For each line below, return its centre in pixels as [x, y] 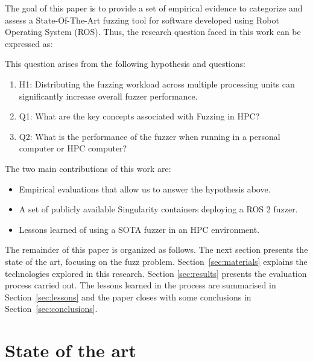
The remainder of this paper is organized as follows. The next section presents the [156, 249]
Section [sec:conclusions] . [51, 309]
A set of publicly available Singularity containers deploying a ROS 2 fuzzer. [158, 209]
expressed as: [29, 43]
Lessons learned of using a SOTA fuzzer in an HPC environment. [139, 229]
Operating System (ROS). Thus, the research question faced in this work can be [153, 32]
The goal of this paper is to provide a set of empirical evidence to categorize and [154, 8]
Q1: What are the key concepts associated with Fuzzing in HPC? [139, 116]
